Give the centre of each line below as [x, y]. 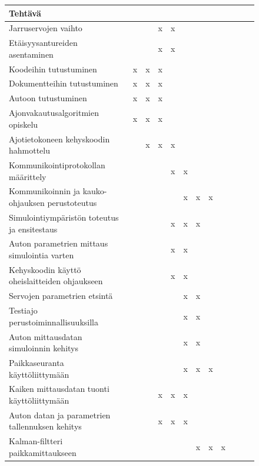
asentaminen [31, 54]
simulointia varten [41, 254]
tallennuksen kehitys [45, 426]
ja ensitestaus [33, 229]
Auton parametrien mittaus [59, 243]
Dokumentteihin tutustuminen [64, 83]
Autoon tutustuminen [48, 98]
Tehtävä [25, 13]
